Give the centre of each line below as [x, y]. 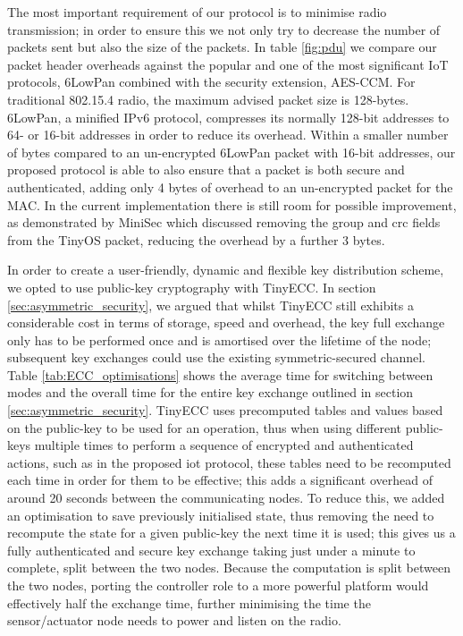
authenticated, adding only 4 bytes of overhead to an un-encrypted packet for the [230, 187]
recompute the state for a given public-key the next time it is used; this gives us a [231, 533]
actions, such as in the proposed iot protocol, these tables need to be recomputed [229, 462]
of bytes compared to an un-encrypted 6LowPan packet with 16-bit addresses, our [231, 152]
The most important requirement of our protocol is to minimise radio [197, 12]
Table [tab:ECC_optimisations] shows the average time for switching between [220, 374]
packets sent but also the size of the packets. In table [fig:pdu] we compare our [222, 47]
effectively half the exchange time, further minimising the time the [189, 602]
